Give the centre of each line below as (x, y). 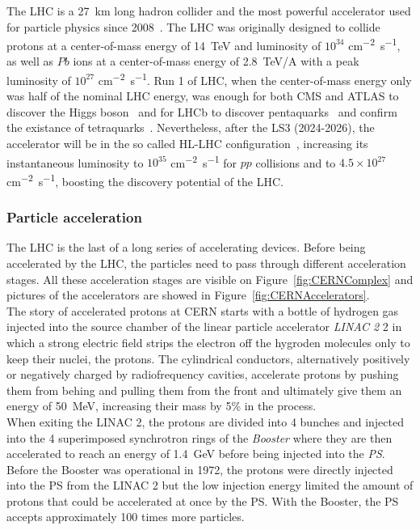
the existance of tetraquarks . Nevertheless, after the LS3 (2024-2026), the (191, 127)
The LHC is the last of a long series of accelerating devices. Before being (186, 247)
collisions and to (296, 162)
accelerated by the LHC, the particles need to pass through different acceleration (206, 263)
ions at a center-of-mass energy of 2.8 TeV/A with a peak (216, 61)
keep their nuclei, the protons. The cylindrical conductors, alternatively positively (208, 358)
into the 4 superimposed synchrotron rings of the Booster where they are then (199, 437)
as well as (30, 61)
